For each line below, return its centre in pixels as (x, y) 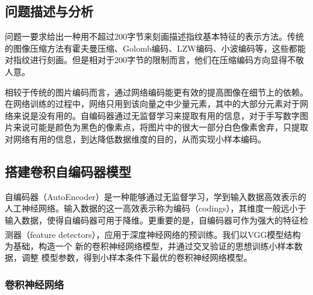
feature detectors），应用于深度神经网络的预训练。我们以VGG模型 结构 (165, 234)
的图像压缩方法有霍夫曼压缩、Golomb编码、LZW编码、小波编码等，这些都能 (155, 48)
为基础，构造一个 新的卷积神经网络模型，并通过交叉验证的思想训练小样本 (150, 245)
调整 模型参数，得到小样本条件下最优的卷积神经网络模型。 (137, 257)
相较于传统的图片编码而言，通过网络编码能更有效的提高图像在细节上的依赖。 (156, 92)
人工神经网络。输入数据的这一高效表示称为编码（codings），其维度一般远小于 (156, 208)
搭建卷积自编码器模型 (68, 171)
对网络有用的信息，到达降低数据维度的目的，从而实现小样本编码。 (135, 138)
